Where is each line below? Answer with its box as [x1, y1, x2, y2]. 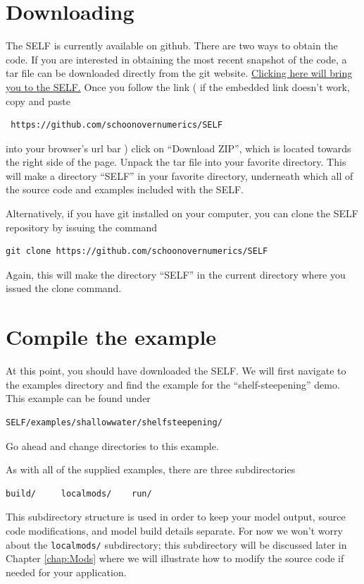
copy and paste [6, 93, 70, 108]
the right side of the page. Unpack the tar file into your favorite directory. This [6, 154, 346, 169]
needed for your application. [6, 564, 127, 579]
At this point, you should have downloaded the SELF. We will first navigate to [6, 363, 346, 378]
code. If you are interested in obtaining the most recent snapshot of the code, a [6, 51, 347, 66]
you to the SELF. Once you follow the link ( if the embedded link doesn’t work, [6, 79, 350, 94]
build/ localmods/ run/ [6, 488, 152, 499]
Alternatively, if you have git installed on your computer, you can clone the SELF [6, 206, 358, 221]
